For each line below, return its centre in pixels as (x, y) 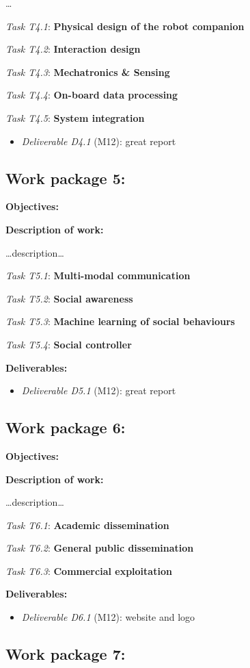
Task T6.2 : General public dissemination (100, 548)
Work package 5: (66, 178)
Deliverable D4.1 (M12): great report (99, 141)
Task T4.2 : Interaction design (73, 49)
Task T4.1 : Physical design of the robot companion (125, 26)
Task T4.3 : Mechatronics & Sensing (88, 72)
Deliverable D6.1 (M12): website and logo (108, 617)
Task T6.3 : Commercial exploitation (89, 570)
